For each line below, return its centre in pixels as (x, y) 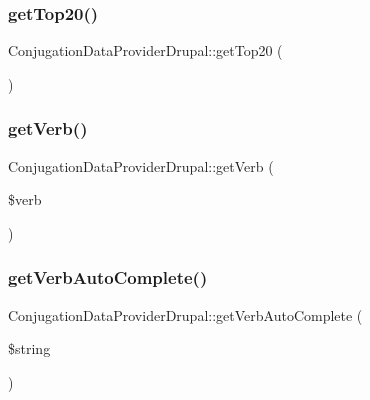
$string (29, 348)
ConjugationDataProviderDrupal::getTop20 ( (145, 50)
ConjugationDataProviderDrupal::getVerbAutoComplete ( (185, 314)
